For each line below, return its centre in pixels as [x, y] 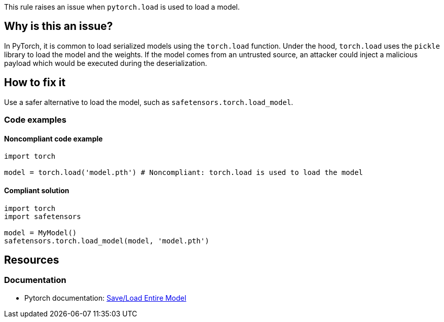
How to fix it [35, 83]
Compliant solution [37, 190]
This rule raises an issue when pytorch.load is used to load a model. [122, 7]
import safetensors [43, 216]
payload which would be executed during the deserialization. [106, 63]
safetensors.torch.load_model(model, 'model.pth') [107, 241]
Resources [32, 260]
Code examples [35, 120]
